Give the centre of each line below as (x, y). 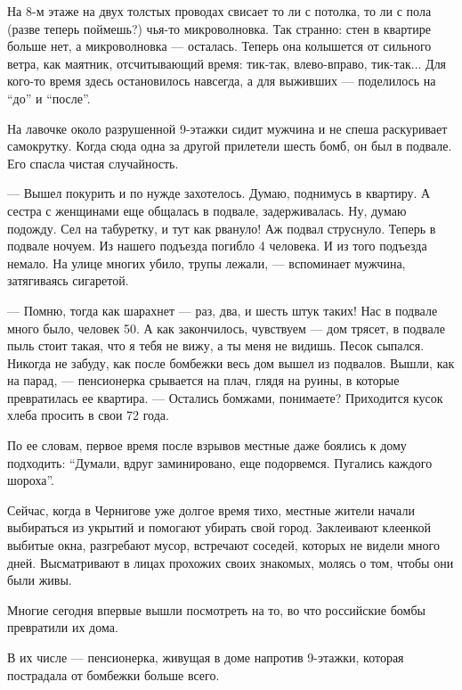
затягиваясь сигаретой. (68, 280)
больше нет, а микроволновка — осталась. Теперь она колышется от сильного (219, 46)
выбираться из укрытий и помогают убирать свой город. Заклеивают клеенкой (219, 527)
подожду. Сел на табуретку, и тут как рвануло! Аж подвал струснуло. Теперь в (222, 228)
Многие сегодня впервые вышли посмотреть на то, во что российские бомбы (216, 609)
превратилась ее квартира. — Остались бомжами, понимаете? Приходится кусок (225, 397)
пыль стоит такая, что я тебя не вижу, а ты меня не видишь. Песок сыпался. (216, 345)
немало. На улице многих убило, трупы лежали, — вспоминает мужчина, (207, 263)
